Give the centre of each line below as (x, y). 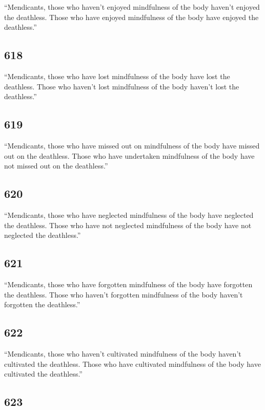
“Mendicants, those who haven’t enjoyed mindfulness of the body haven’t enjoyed (132, 7)
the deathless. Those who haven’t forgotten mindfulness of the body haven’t (124, 294)
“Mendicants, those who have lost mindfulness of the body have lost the (117, 76)
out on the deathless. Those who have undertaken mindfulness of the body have (129, 155)
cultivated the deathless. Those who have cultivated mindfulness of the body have (132, 364)
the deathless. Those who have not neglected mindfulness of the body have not (128, 225)
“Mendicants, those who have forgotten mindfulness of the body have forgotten (128, 284)
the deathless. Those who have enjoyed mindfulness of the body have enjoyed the (131, 17)
